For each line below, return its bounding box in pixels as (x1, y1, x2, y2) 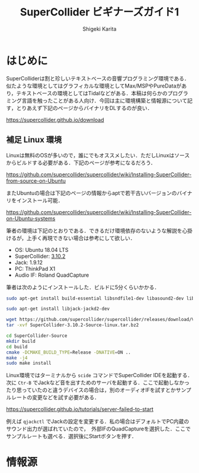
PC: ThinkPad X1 (14, 265, 56, 272)
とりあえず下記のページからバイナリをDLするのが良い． (16, 104, 153, 111)
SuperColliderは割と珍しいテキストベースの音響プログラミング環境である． (6, 74, 190, 82)
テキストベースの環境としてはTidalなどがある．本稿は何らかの (16, 89, 168, 96)
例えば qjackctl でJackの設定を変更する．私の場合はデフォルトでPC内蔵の (6, 418, 190, 425)
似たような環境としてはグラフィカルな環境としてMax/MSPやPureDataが (6, 82, 182, 89)
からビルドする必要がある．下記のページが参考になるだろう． (6, 159, 156, 166)
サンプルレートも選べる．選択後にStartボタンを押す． (6, 433, 137, 440)
